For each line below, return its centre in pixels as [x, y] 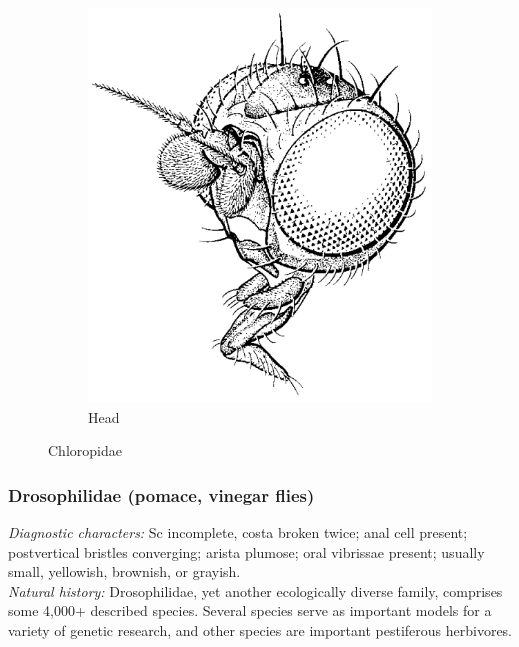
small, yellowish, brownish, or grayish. [124, 571]
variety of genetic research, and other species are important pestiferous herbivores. [260, 630]
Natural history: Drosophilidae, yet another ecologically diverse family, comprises [255, 590]
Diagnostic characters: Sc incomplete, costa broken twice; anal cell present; [238, 532]
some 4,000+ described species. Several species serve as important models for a [250, 610]
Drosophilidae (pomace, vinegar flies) [161, 494]
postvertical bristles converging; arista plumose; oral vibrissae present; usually [246, 551]
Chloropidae [85, 450]
